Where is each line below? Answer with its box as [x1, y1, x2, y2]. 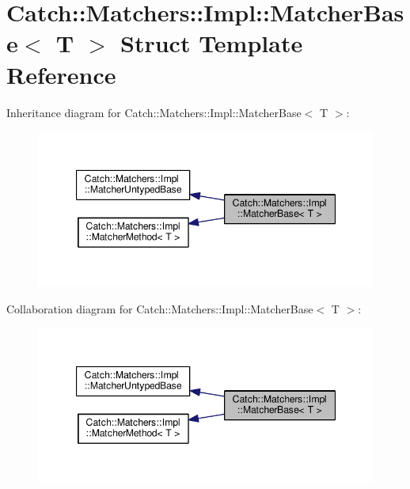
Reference [6, 58, 116, 90]
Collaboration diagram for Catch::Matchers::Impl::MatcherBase [6, 300, 313, 317]
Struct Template [120, 27, 303, 59]
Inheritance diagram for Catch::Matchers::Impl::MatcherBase [6, 104, 302, 120]
